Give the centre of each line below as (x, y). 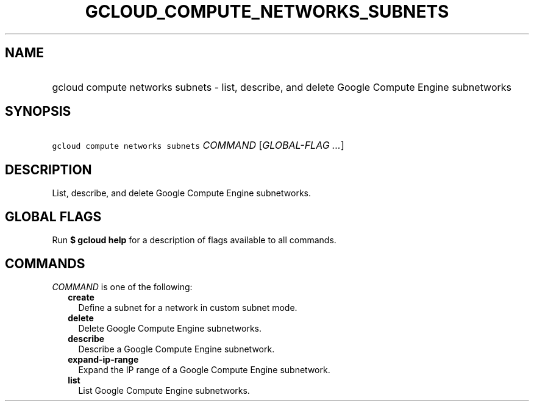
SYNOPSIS (38, 112)
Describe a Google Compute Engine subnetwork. (176, 349)
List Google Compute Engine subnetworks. (164, 390)
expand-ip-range (103, 359)
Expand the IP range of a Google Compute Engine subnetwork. (204, 369)
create (81, 297)
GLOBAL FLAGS (53, 216)
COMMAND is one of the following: (122, 287)
